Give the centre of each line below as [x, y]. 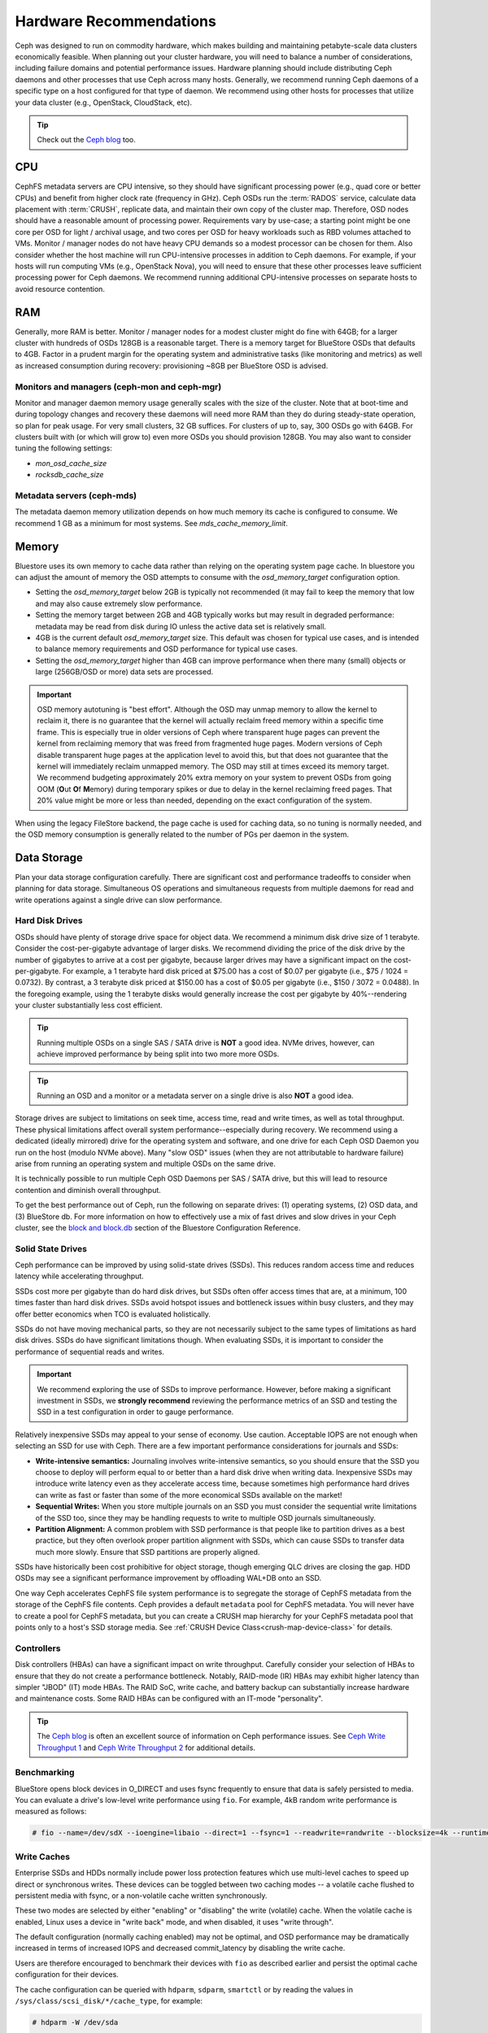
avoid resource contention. [60, 289]
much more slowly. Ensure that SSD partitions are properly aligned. [148, 1552]
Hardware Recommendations [116, 21]
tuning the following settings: [64, 448]
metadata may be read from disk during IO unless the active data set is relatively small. [181, 626]
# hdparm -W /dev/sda [75, 2022]
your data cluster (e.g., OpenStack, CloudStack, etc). [104, 102]
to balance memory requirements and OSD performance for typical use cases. [167, 649]
